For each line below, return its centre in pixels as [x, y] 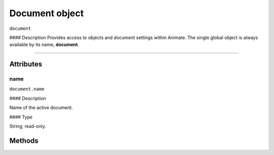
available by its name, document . [44, 45]
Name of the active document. [41, 108]
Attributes [26, 64]
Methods [24, 141]
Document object [46, 13]
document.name [27, 89]
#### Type [21, 117]
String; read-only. [28, 126]
